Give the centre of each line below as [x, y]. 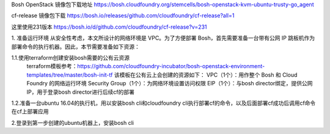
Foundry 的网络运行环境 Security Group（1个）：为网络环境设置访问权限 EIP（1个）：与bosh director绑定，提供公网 [170, 83]
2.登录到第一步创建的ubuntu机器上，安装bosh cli [73, 122]
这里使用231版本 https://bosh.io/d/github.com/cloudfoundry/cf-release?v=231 [109, 27]
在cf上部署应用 [30, 111]
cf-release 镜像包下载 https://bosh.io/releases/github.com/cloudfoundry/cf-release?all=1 [123, 16]
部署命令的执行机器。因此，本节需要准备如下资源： [75, 46]
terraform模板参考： [52, 66]
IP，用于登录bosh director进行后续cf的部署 [80, 92]
